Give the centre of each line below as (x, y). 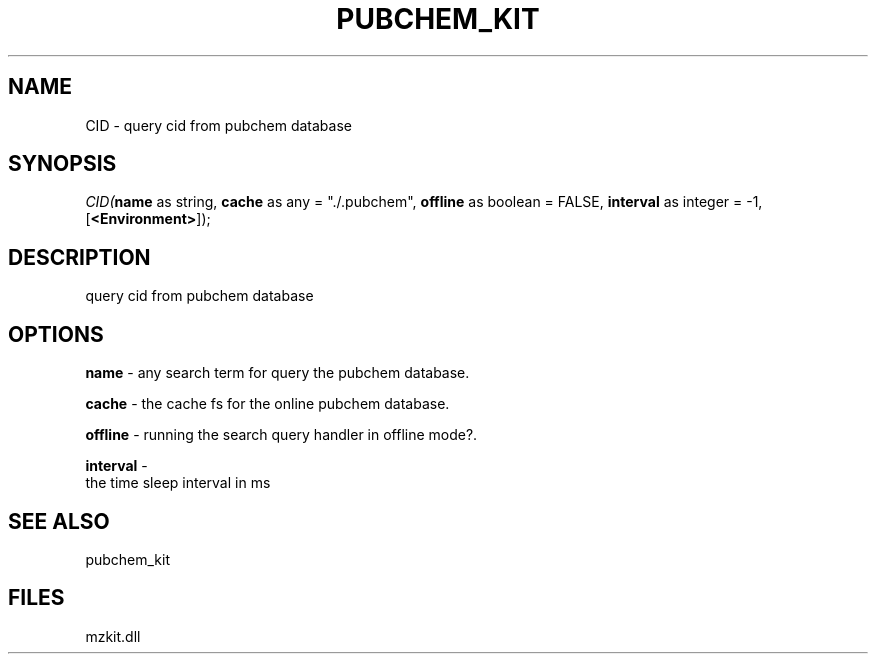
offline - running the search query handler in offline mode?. (281, 435)
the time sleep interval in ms (178, 483)
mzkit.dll (113, 636)
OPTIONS (56, 334)
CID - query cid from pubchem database (218, 125)
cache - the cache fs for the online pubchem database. (267, 404)
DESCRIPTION (79, 257)
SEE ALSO (59, 521)
